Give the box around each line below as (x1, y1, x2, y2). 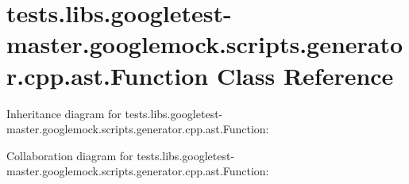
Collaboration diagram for (6, 147, 133, 163)
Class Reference (216, 59, 394, 91)
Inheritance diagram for (6, 105, 122, 121)
